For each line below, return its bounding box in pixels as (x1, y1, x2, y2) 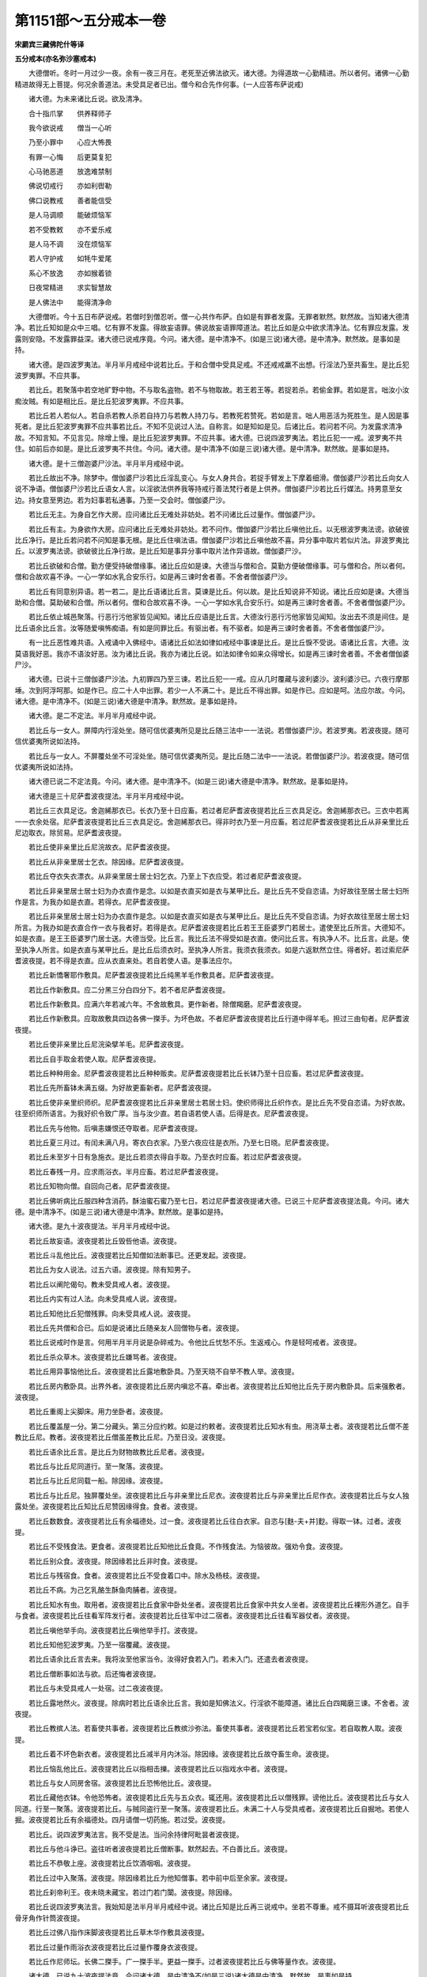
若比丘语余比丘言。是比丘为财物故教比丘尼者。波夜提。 (28, 1447, 209, 1457)
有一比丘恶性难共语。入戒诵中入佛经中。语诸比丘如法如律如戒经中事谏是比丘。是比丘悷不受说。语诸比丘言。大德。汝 (28, 637, 410, 648)
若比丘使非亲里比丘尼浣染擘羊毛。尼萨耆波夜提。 (28, 1040, 188, 1049)
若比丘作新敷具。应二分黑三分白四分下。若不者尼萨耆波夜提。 (28, 985, 229, 994)
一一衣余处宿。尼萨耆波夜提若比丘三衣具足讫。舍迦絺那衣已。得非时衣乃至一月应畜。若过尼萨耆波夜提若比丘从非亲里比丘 (14, 817, 410, 826)
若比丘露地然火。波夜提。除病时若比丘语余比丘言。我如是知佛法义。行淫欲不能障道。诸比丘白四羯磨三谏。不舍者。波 (28, 1698, 410, 1707)
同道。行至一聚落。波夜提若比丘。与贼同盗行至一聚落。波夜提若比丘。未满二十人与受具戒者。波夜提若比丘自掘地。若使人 (14, 1804, 410, 1813)
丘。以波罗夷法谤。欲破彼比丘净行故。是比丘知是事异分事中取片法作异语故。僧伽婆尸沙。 (14, 546, 306, 556)
